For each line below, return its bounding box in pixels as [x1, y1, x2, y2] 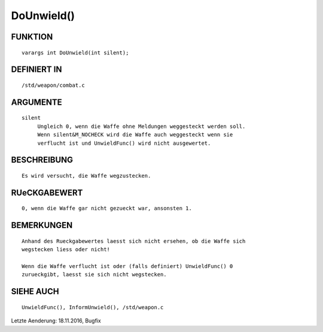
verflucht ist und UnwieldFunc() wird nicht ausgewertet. [37, 139, 211, 147]
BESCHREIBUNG [11, 155, 74, 165]
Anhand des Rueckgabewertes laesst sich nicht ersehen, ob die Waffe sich [22, 237, 246, 245]
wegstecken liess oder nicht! [22, 246, 111, 253]
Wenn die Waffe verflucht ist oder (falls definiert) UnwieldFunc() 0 [22, 263, 233, 269]
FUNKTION [11, 32, 53, 42]
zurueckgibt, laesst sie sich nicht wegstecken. [22, 271, 167, 278]
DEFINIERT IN [11, 65, 62, 75]
